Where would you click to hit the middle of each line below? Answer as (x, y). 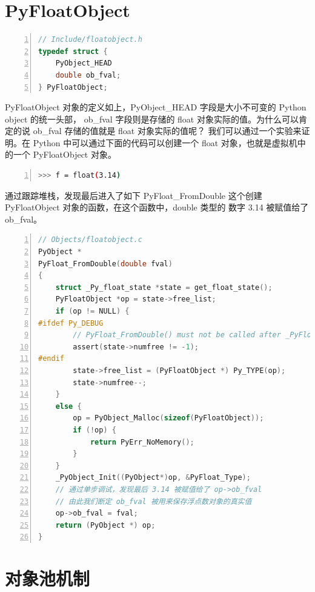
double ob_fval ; (88, 75)
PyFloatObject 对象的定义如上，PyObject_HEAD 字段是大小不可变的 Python (156, 107)
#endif (51, 359)
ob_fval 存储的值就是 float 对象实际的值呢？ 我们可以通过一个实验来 (167, 131)
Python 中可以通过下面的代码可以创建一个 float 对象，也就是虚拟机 (165, 142)
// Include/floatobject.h (90, 40)
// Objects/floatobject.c (90, 240)
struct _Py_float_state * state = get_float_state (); (164, 287)
